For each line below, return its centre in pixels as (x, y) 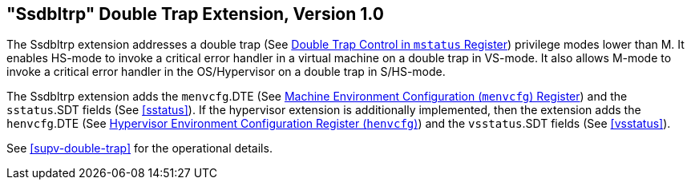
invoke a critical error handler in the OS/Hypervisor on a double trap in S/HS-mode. (226, 72)
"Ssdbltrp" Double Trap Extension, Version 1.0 (195, 14)
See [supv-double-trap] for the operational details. (139, 148)
